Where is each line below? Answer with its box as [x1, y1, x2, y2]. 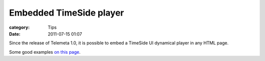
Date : [9, 31, 21, 37]
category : [9, 24, 30, 30]
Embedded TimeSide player [9, 7, 124, 18]
